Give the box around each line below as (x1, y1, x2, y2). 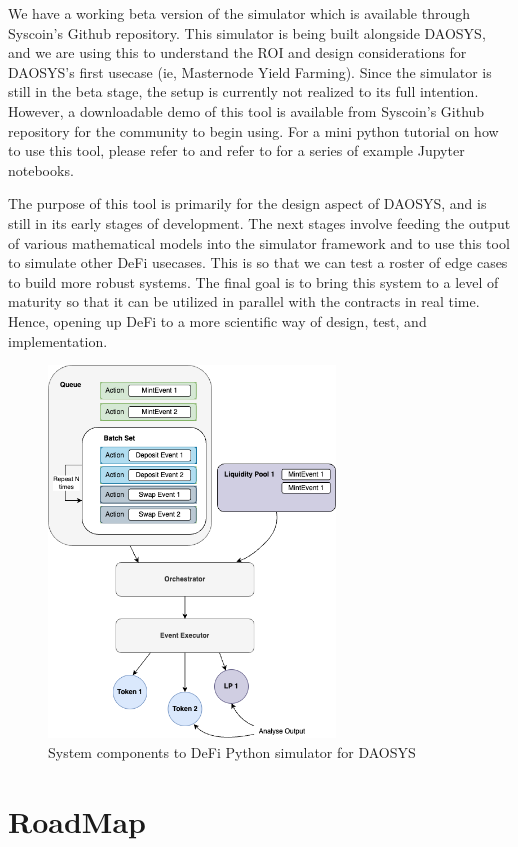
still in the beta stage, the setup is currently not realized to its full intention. (8, 81, 479, 102)
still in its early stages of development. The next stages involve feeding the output (8, 212, 511, 233)
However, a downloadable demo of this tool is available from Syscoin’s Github (8, 100, 485, 121)
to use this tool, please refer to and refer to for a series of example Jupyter (8, 140, 465, 161)
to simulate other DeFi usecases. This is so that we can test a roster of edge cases (8, 252, 508, 273)
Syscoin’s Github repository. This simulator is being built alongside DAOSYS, (8, 22, 486, 43)
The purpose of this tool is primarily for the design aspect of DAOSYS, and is (8, 193, 487, 214)
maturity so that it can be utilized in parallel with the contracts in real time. (8, 291, 480, 312)
